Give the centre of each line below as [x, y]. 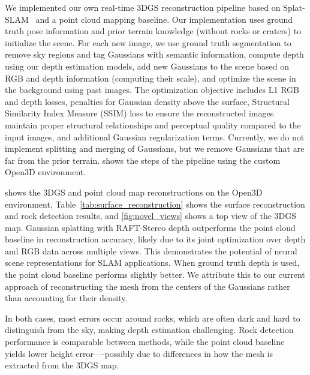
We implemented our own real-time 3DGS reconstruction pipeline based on [143, 7]
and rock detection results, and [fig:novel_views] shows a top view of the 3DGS [151, 216]
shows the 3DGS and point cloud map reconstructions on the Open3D [134, 192]
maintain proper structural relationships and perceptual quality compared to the [153, 124]
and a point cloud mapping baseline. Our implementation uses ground [164, 19]
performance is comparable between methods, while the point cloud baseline [145, 342]
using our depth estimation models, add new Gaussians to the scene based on [147, 66]
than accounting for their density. [66, 298]
